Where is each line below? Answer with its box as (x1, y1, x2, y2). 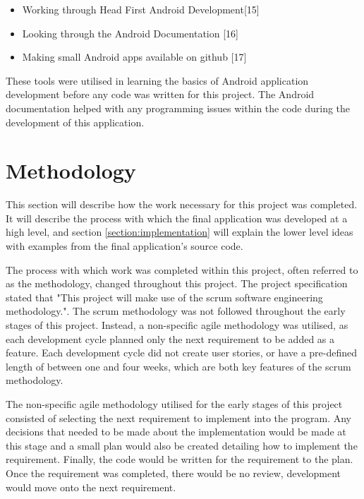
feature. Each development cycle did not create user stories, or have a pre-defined (6, 345, 358, 360)
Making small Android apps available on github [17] (22, 49, 247, 64)
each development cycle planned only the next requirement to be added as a (6, 331, 335, 346)
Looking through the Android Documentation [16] (22, 25, 238, 40)
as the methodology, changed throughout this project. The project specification (6, 276, 348, 291)
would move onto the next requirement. (6, 479, 176, 494)
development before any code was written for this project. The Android (6, 87, 315, 102)
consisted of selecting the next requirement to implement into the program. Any (6, 410, 351, 425)
